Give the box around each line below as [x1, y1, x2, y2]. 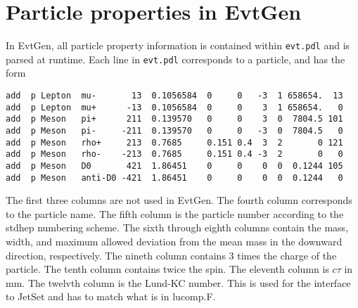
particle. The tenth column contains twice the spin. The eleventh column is [6, 262, 329, 276]
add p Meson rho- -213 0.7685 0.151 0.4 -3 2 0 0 [6, 149, 343, 160]
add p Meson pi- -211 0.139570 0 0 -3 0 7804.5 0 [6, 126, 343, 136]
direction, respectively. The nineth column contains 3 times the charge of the [6, 248, 337, 262]
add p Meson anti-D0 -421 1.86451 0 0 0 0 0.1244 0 [6, 172, 343, 183]
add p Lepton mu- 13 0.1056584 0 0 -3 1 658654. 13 [6, 91, 343, 101]
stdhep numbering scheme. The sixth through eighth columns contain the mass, [6, 220, 349, 235]
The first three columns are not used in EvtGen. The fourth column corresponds [6, 193, 352, 207]
